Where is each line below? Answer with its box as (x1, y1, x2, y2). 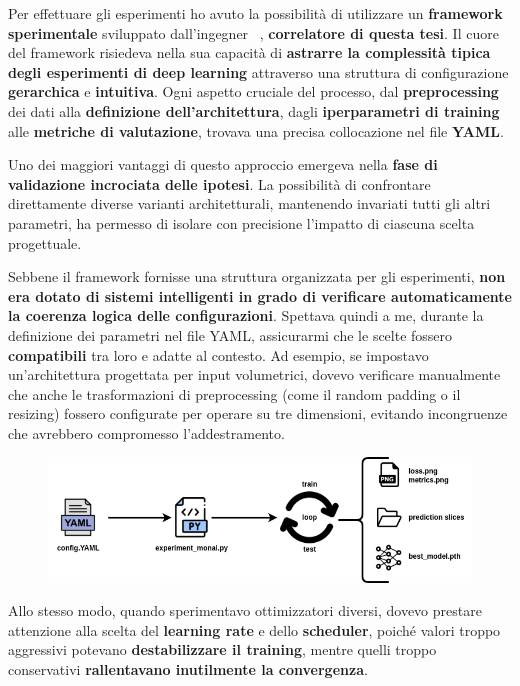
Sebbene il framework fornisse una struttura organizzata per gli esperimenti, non (8, 266, 506, 287)
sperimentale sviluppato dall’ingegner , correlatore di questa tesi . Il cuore (8, 22, 499, 43)
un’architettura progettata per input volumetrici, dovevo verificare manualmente (8, 364, 501, 385)
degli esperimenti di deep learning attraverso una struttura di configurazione (8, 61, 509, 82)
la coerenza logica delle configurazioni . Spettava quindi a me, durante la (8, 305, 484, 326)
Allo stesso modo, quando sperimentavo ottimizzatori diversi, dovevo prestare (8, 600, 482, 621)
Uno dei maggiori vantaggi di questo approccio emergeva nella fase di (8, 154, 438, 175)
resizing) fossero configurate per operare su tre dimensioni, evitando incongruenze (8, 403, 508, 424)
